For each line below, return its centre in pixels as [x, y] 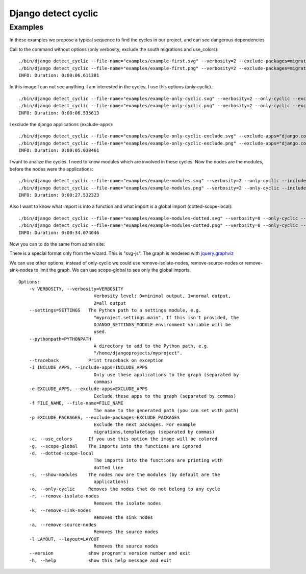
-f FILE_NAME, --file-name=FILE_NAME [76, 403]
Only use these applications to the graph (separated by [166, 375]
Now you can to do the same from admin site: [57, 244]
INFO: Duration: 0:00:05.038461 [59, 150]
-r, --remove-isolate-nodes [64, 496]
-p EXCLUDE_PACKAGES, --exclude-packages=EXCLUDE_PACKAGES [104, 417]
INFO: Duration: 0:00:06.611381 [59, 75]
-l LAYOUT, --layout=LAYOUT [64, 539]
